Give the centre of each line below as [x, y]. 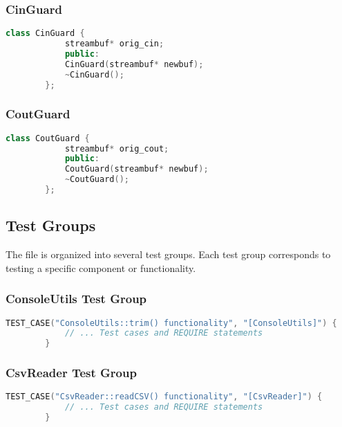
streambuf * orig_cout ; [117, 148]
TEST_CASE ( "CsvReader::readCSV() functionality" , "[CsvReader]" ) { [164, 397]
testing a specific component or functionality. [101, 267]
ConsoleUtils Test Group [76, 299]
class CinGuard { [45, 34]
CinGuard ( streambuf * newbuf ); [134, 64]
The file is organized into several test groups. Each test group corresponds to [168, 254]
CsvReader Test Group [71, 373]
